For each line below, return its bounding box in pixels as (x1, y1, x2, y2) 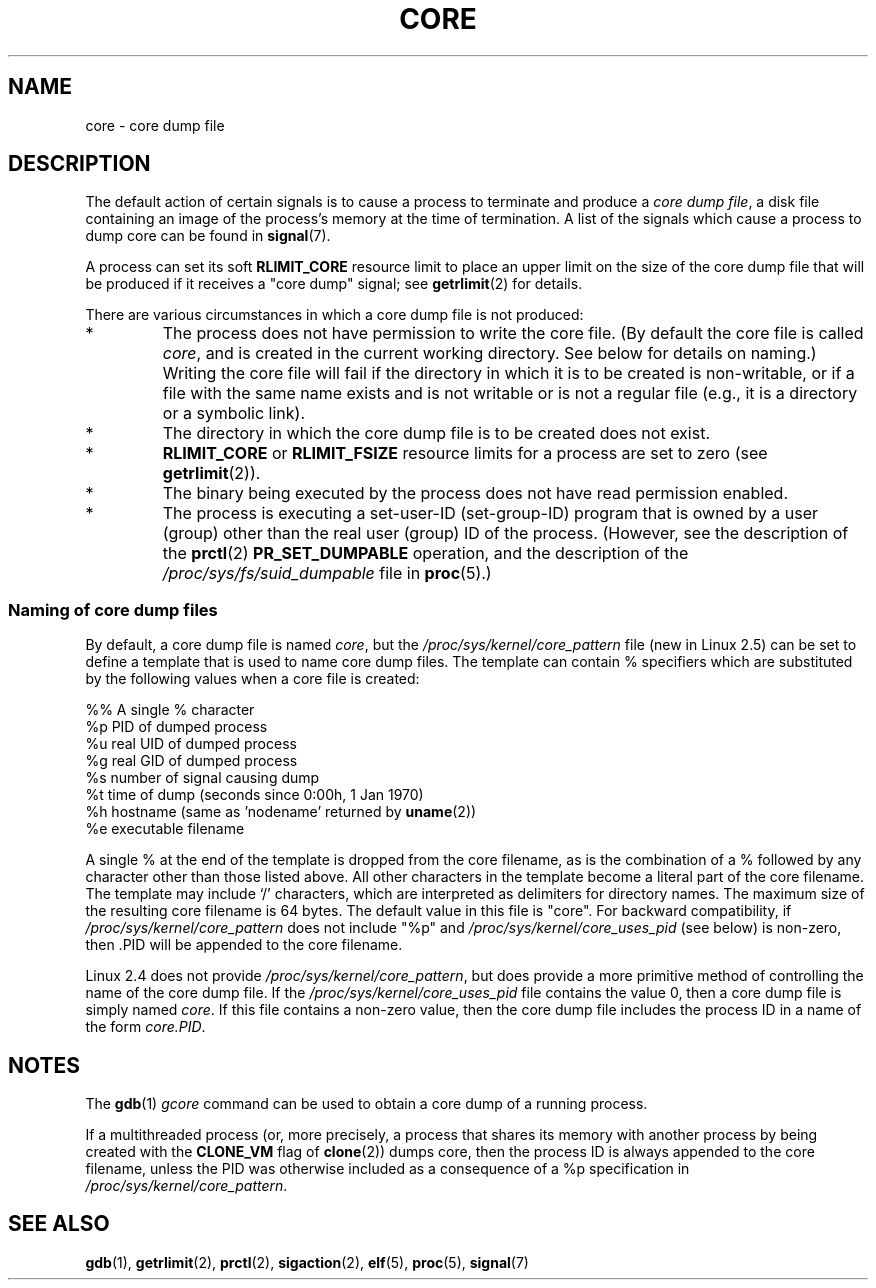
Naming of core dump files (8, 599, 218, 620)
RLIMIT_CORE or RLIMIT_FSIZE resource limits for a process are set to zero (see (162, 443, 768, 464)
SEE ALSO (8, 1211, 110, 1237)
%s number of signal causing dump (85, 769, 320, 787)
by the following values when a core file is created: (85, 670, 420, 688)
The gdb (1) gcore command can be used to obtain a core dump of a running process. (85, 1095, 648, 1113)
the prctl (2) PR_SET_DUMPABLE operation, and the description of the (162, 543, 689, 564)
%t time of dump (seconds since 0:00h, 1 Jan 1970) (85, 786, 424, 804)
